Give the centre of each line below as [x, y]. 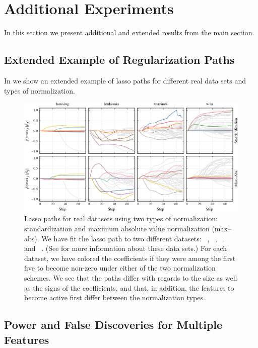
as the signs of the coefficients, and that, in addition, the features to [129, 287]
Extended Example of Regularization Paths [119, 60]
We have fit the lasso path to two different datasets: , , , [133, 238]
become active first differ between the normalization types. [115, 297]
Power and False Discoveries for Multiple [113, 325]
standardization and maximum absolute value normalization [117, 229]
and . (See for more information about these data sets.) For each [125, 248]
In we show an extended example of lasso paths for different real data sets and [125, 80]
